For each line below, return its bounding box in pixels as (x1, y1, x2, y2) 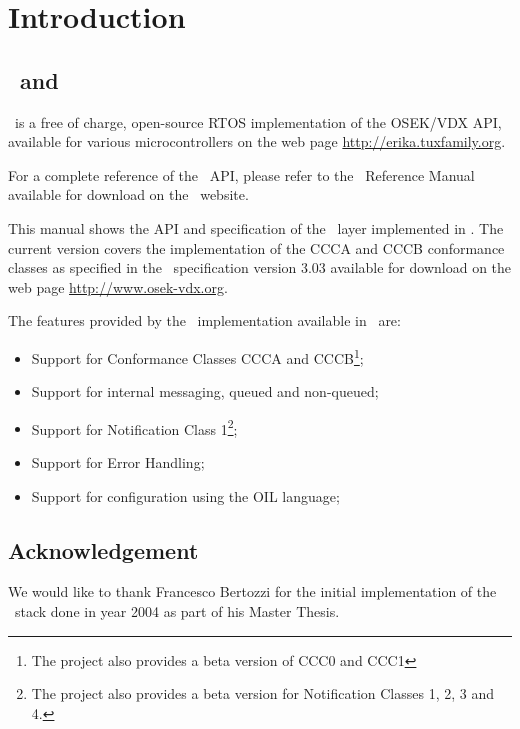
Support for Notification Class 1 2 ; (31, 415, 238, 439)
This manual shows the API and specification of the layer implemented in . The (8, 217, 504, 238)
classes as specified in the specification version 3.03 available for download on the (8, 257, 512, 278)
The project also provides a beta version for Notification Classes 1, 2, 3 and (31, 683, 495, 704)
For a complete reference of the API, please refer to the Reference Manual (8, 164, 475, 185)
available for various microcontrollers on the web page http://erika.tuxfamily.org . (8, 131, 506, 152)
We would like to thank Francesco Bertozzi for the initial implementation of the (8, 581, 497, 602)
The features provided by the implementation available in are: (8, 310, 401, 331)
